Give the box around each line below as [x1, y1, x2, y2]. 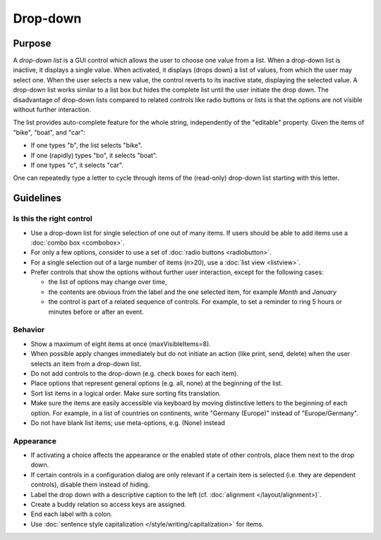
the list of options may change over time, [48, 278, 167, 286]
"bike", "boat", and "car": [13, 128, 86, 137]
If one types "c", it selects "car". [30, 161, 123, 169]
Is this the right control [13, 214, 93, 223]
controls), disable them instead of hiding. [30, 480, 150, 489]
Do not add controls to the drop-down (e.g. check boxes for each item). [30, 369, 239, 377]
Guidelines [13, 192, 61, 204]
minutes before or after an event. [48, 307, 144, 316]
